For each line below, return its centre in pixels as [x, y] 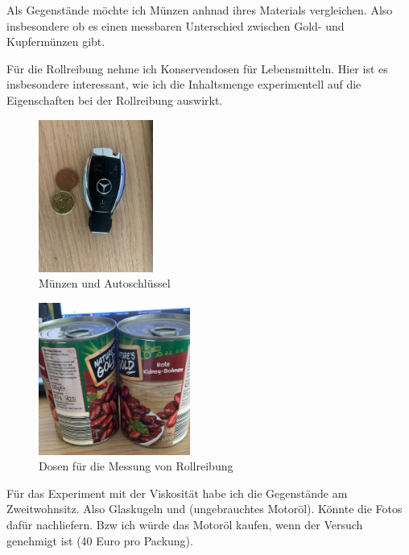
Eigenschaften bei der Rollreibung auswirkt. [115, 99]
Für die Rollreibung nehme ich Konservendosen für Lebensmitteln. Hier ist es [197, 68]
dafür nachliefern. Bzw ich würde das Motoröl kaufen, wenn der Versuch [185, 525]
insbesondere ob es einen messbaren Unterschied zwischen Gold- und [176, 25]
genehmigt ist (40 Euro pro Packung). [100, 540]
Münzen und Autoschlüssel [105, 283]
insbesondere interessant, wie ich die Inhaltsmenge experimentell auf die [184, 84]
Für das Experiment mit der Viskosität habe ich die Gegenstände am [177, 493]
